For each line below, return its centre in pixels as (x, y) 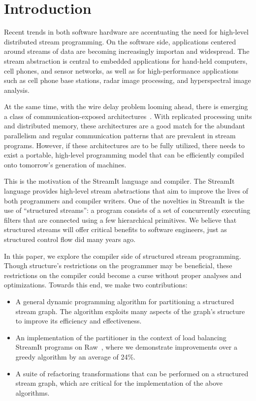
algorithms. (32, 392)
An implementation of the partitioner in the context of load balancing (121, 337)
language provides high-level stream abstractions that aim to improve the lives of (126, 191)
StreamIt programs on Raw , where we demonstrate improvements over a (126, 347)
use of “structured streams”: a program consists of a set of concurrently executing (127, 210)
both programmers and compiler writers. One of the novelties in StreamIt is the (124, 200)
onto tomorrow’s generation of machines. (65, 164)
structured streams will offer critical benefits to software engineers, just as (115, 229)
